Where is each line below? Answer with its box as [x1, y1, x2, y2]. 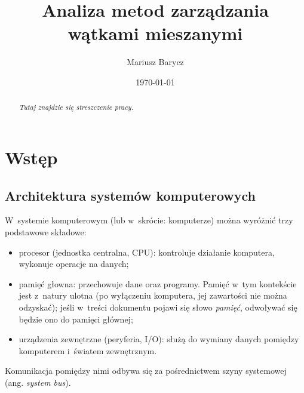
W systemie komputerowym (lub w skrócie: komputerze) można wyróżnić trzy [5, 214, 293, 226]
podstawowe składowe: [5, 225, 87, 238]
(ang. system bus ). [5, 376, 71, 388]
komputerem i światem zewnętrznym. [19, 344, 157, 357]
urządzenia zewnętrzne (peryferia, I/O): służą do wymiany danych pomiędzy [19, 333, 299, 345]
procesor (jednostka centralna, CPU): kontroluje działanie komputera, [19, 245, 275, 258]
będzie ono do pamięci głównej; [19, 312, 133, 325]
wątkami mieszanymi [67, 21, 243, 45]
